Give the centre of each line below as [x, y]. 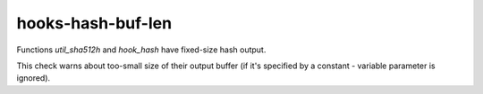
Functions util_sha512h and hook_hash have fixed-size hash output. [141, 50]
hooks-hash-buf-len [94, 23]
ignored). [34, 78]
